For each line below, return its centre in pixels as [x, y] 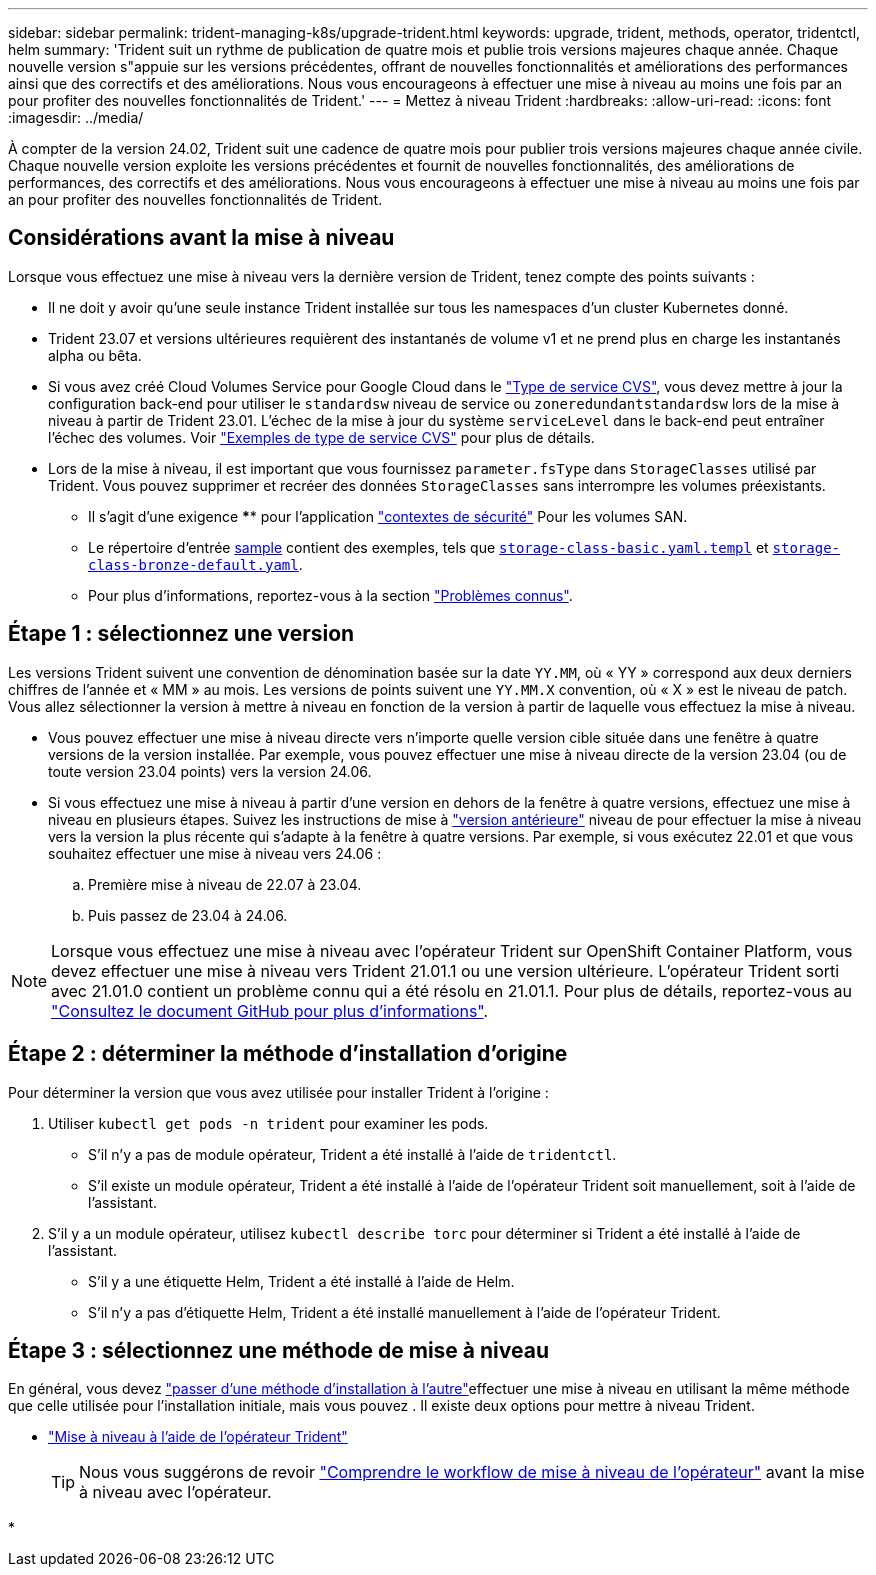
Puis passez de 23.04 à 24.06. [188, 915]
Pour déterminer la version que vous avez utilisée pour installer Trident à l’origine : [278, 1092]
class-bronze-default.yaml [193, 564]
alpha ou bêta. [95, 355]
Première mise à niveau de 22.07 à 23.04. [225, 884]
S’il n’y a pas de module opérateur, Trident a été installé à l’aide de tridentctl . [352, 1154]
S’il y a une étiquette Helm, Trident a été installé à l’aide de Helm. [301, 1281]
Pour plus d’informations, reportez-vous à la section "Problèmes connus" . [330, 595]
